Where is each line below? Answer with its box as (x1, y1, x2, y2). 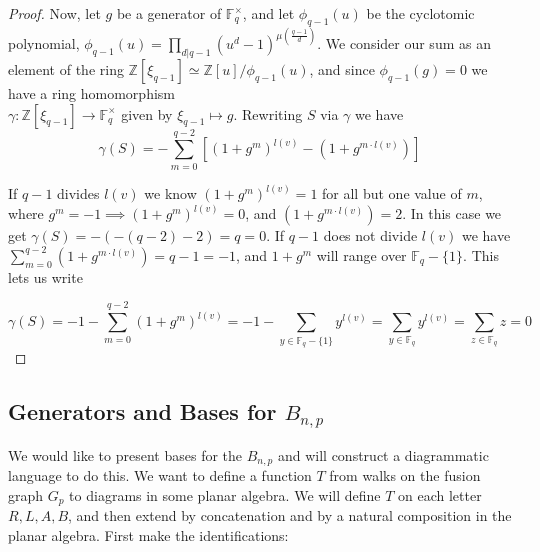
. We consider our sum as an (317, 33, 491, 54)
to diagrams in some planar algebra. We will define (69, 484, 381, 505)
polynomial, (8, 33, 80, 54)
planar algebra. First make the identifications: (8, 524, 289, 545)
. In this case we (402, 203, 502, 224)
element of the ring (8, 59, 124, 80)
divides (57, 183, 100, 204)
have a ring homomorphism (8, 83, 175, 104)
